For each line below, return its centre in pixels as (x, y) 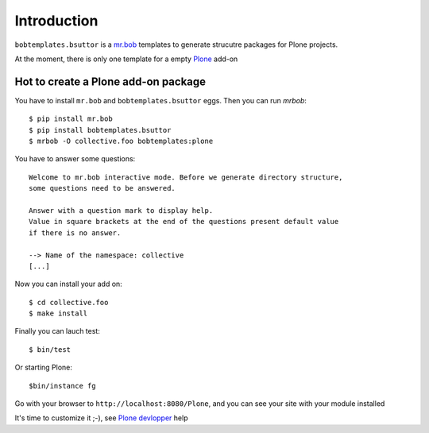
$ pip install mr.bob (71, 119)
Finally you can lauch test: (58, 331)
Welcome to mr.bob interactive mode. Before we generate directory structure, (186, 177)
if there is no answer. (75, 233)
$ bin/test (50, 349)
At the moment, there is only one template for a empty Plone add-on (126, 59)
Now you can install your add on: (68, 284)
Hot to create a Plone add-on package (110, 81)
